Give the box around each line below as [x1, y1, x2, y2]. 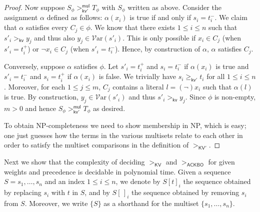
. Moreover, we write [24, 197, 88, 208]
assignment [4, 12, 38, 22]
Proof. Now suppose [4, 2, 65, 12]
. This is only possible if [122, 32, 196, 42]
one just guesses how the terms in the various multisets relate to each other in [4, 129, 243, 140]
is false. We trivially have [98, 71, 176, 81]
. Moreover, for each [4, 81, 65, 91]
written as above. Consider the [127, 2, 221, 12]
